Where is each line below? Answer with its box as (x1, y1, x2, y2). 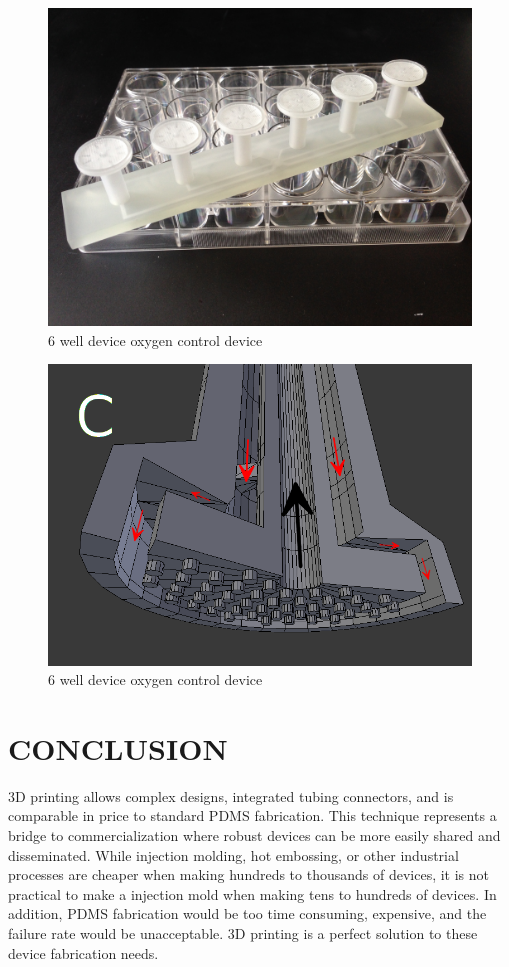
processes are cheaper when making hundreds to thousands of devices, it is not (8, 864, 490, 885)
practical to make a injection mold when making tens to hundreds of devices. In (8, 883, 497, 904)
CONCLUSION (8, 727, 228, 768)
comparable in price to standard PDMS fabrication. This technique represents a (8, 805, 497, 826)
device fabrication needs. (8, 942, 159, 963)
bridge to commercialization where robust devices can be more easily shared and (8, 825, 501, 846)
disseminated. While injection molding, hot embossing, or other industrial (8, 844, 459, 865)
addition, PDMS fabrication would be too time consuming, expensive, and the (8, 903, 487, 924)
